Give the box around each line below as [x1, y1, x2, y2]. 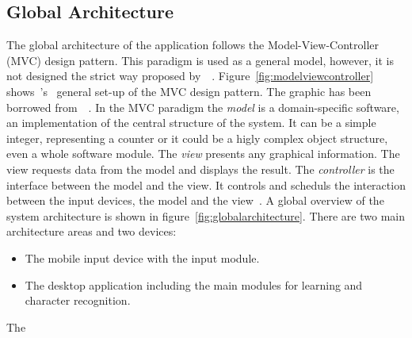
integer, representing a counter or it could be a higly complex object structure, [6, 129, 388, 146]
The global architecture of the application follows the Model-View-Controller [6, 36, 380, 53]
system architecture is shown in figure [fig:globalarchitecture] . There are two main [6, 207, 406, 224]
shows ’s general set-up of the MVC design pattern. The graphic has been [6, 83, 372, 99]
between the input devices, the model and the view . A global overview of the [6, 192, 384, 209]
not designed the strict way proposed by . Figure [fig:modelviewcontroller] [6, 67, 374, 84]
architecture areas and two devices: [6, 223, 177, 240]
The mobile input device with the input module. [25, 249, 260, 266]
